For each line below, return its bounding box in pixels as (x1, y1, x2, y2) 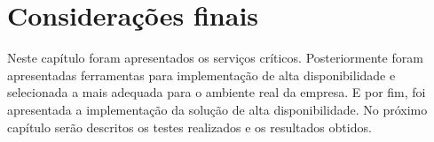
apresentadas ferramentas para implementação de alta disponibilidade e (7, 65, 396, 84)
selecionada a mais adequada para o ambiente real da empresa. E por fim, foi (7, 83, 426, 101)
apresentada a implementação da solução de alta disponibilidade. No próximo (7, 100, 428, 118)
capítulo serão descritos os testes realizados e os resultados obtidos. (7, 117, 372, 136)
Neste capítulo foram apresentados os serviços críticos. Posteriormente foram (7, 49, 423, 67)
